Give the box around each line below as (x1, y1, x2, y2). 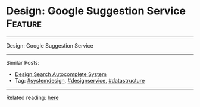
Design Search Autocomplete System (14, 70, 107, 78)
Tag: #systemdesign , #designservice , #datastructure (14, 77, 145, 84)
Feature (6, 17, 42, 30)
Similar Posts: (6, 59, 40, 66)
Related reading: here (6, 94, 59, 101)
